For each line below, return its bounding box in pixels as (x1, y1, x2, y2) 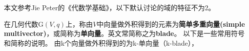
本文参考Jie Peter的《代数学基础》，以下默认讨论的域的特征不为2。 (4, 2, 215, 12)
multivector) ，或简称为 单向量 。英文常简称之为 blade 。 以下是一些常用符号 (4, 28, 245, 38)
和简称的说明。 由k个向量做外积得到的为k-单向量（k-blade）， (4, 37, 198, 48)
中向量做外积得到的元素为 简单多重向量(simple (97, 18, 245, 29)
